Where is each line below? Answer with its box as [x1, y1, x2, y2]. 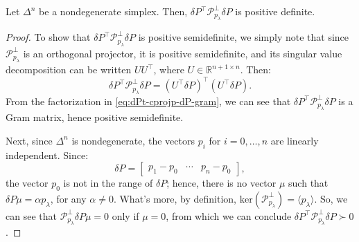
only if [112, 208, 139, 223]
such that [288, 176, 329, 190]
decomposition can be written [6, 62, 132, 77]
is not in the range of [63, 176, 153, 190]
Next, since [6, 133, 53, 147]
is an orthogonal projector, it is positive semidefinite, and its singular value [23, 46, 342, 60]
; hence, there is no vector [166, 176, 277, 190]
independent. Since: [6, 147, 89, 162]
